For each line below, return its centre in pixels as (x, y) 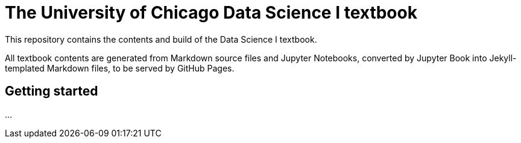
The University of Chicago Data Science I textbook (211, 13)
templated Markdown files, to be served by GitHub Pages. (120, 68)
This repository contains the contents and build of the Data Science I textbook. (161, 39)
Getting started (52, 91)
